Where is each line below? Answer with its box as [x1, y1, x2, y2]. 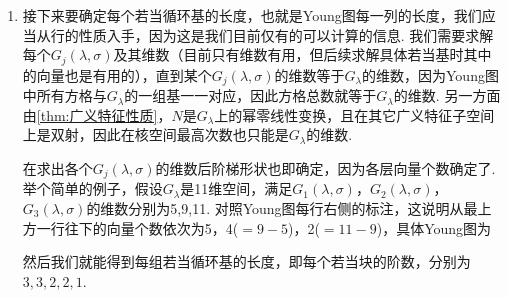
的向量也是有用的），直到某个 [22, 64, 212, 85]
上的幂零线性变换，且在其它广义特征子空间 [214, 104, 495, 125]
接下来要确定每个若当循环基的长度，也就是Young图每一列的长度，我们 [22, 5, 482, 25]
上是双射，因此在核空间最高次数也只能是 [22, 124, 289, 145]
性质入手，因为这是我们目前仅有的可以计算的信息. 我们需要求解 [78, 24, 494, 45]
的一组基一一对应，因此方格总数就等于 [124, 85, 377, 106]
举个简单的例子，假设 [22, 178, 163, 199]
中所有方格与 [22, 85, 107, 106]
